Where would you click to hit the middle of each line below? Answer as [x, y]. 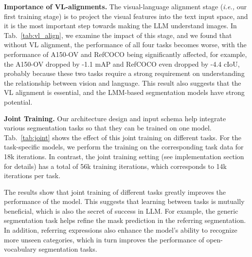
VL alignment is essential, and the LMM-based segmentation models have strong [124, 92]
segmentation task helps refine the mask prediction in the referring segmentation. [125, 220]
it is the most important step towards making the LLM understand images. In [120, 26]
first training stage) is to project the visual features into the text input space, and [126, 16]
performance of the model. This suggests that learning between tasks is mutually [124, 201]
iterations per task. [32, 175]
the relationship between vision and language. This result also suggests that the [123, 83]
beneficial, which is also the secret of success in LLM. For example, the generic [121, 211]
